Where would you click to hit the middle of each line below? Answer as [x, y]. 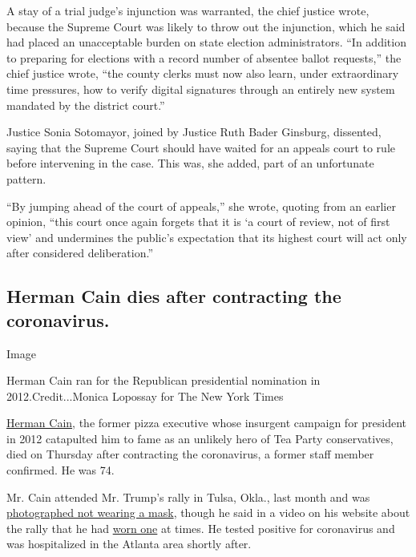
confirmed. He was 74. [61, 470]
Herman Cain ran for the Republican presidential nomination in [164, 380]
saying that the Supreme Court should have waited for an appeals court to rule [201, 147]
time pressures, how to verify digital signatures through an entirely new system [201, 89]
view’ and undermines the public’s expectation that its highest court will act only [207, 237]
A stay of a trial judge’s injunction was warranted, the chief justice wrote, [188, 10]
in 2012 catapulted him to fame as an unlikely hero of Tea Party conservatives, [200, 438]
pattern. [26, 178]
